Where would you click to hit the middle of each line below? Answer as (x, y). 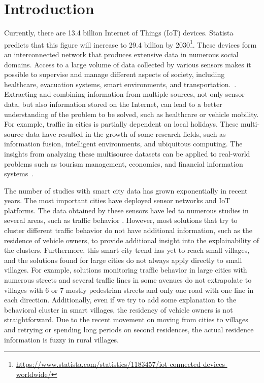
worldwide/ (34, 374)
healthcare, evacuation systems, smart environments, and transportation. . (120, 84)
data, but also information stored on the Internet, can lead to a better (113, 104)
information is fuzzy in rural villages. (61, 339)
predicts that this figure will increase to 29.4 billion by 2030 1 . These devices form (130, 44)
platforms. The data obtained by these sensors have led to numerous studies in (126, 210)
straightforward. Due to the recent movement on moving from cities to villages (126, 319)
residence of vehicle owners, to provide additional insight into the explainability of (132, 240)
